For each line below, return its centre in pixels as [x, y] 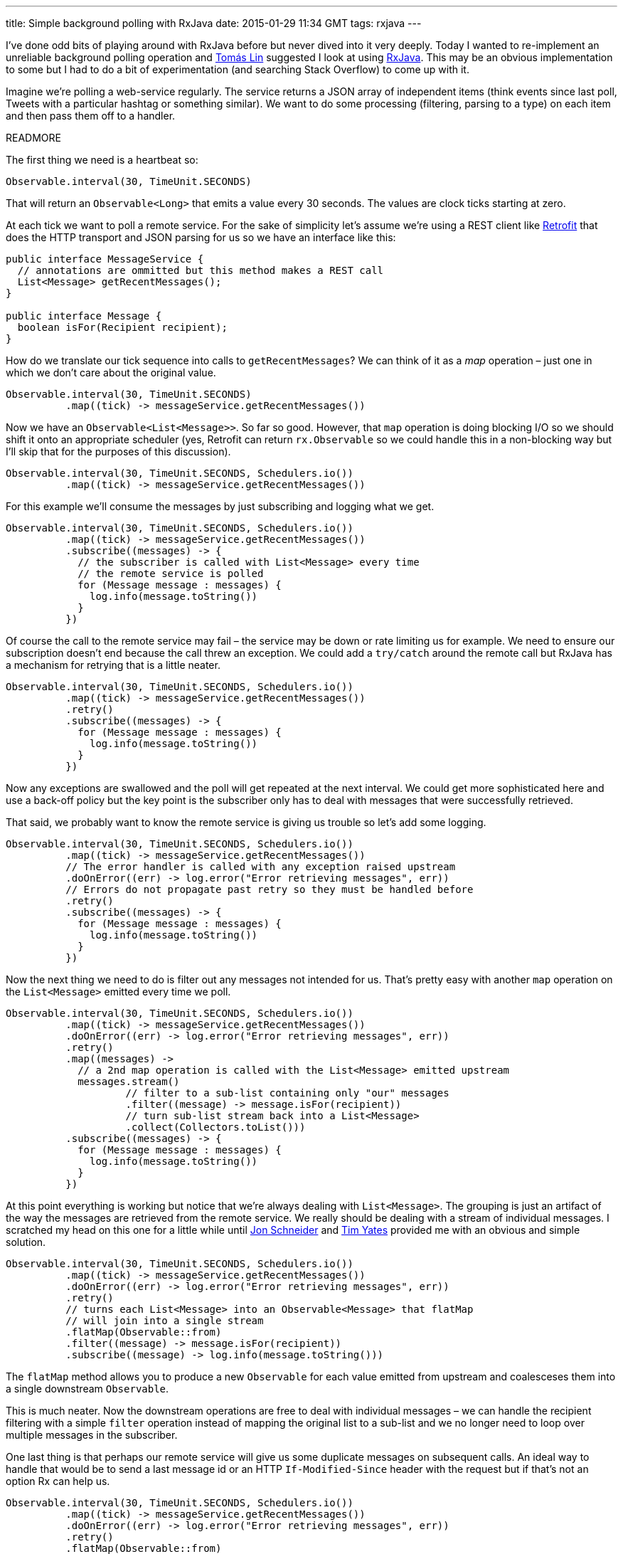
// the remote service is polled [171, 573]
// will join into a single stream [165, 1321]
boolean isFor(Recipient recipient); [122, 327]
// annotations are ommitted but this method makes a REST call [201, 270]
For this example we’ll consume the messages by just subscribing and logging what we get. [220, 506]
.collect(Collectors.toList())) [215, 1127]
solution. [26, 1242]
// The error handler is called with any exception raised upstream [261, 867]
